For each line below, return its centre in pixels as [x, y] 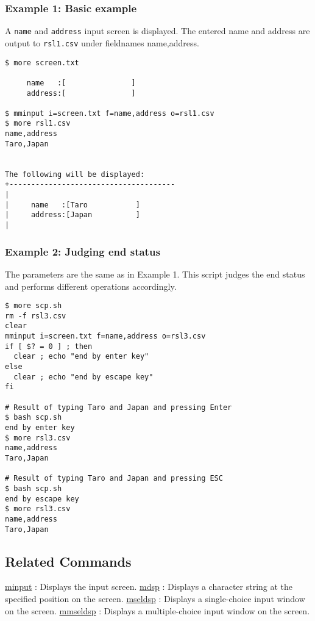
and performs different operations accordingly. [91, 286]
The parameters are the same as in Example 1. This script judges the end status [155, 274]
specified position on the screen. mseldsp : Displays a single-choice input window [155, 598]
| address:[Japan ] [73, 215]
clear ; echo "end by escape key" [83, 377]
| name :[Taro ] [73, 205]
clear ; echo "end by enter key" [81, 357]
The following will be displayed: [75, 174]
